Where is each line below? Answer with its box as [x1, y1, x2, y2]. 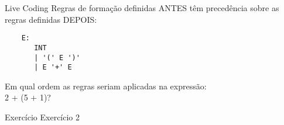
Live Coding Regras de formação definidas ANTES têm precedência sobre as [5, 2, 279, 13]
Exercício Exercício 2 [5, 111, 80, 123]
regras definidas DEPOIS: [5, 13, 97, 25]
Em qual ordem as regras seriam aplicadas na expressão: [5, 79, 207, 92]
